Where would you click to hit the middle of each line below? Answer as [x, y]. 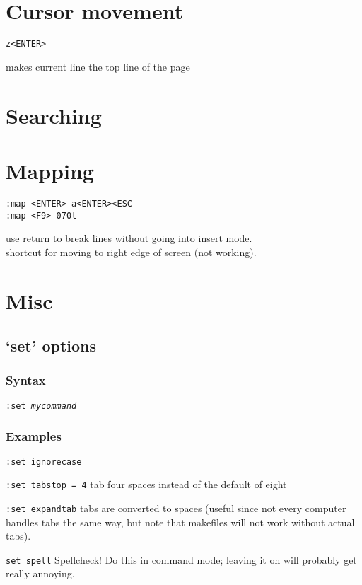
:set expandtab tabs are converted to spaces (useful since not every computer [176, 508]
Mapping [50, 170]
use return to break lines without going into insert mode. [129, 238]
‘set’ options [51, 346]
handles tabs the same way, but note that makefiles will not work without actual [180, 522]
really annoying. [40, 573]
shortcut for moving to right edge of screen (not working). [131, 251]
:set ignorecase [44, 462]
